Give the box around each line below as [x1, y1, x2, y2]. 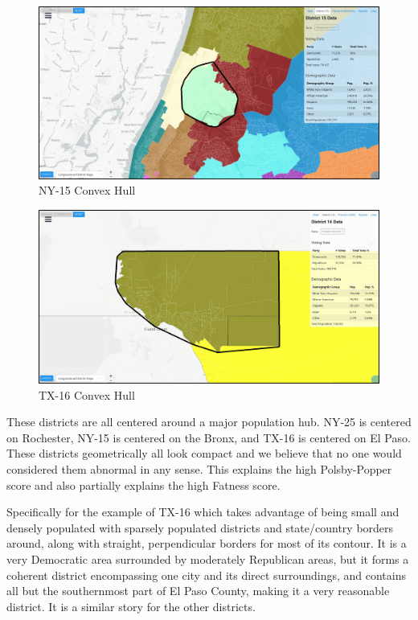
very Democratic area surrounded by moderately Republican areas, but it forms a [6, 550, 409, 567]
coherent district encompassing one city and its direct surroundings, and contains [6, 566, 406, 583]
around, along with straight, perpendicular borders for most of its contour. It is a [6, 535, 407, 552]
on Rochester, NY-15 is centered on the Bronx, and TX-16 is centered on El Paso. [6, 429, 411, 445]
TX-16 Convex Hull [39, 386, 135, 403]
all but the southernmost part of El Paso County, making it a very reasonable [6, 582, 390, 599]
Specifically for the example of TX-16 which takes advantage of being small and [6, 503, 400, 520]
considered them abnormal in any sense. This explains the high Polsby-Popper [6, 460, 392, 477]
